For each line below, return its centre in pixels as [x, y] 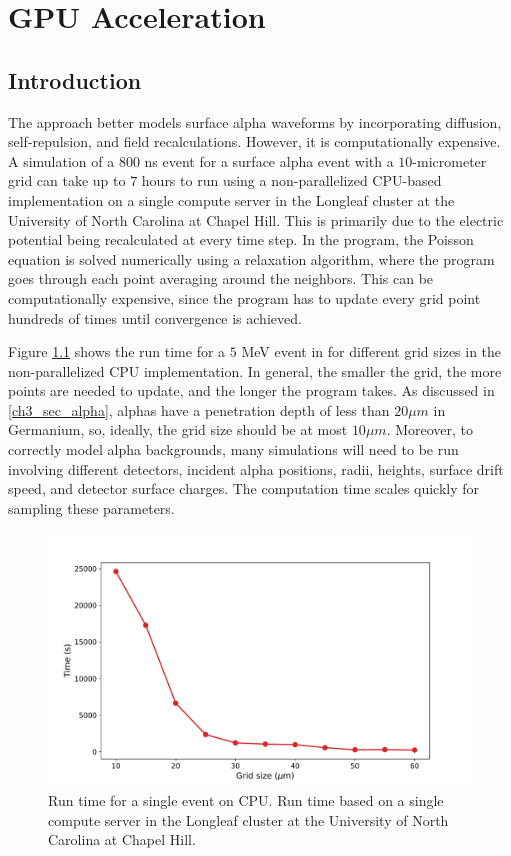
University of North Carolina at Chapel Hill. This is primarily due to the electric [256, 219]
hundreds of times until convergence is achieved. [155, 317]
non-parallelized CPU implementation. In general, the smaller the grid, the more [255, 370]
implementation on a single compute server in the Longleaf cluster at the [231, 199]
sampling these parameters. [91, 507]
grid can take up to [67, 180]
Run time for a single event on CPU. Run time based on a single [246, 800]
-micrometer [449, 160]
